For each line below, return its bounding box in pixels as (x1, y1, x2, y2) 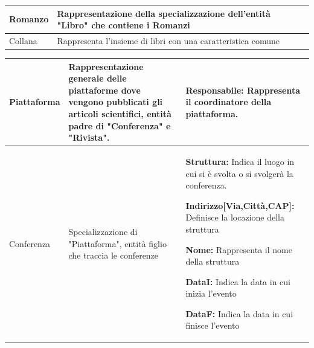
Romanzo (9, 13, 49, 25)
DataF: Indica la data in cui (185, 307, 293, 320)
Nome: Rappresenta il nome (185, 243, 292, 256)
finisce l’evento (185, 319, 240, 332)
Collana (9, 34, 37, 47)
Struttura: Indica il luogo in (185, 155, 295, 167)
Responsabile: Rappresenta (185, 83, 301, 96)
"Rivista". (68, 131, 110, 144)
